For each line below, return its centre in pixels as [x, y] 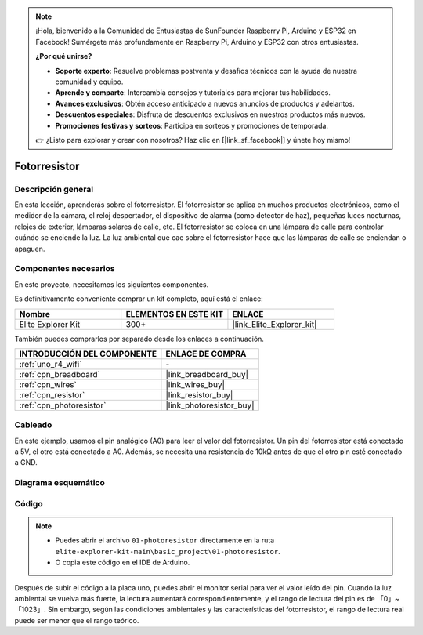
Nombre [35, 314]
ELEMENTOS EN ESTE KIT [174, 314]
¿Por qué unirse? [64, 56]
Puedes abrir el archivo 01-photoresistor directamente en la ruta [165, 540]
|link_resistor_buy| [199, 394]
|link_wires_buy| [195, 384]
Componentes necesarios [65, 269]
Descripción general [54, 189]
